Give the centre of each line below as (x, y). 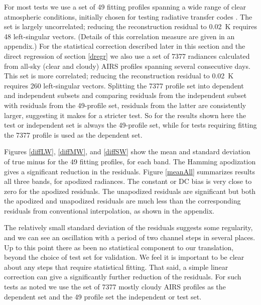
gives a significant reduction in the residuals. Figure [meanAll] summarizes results (129, 171)
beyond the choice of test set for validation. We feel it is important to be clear (124, 257)
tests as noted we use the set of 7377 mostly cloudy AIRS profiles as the (115, 287)
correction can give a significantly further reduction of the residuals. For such (123, 277)
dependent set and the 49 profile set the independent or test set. (103, 296)
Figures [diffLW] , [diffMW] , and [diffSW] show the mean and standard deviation (127, 151)
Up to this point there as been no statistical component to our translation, (119, 247)
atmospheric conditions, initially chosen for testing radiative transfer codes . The (128, 16)
